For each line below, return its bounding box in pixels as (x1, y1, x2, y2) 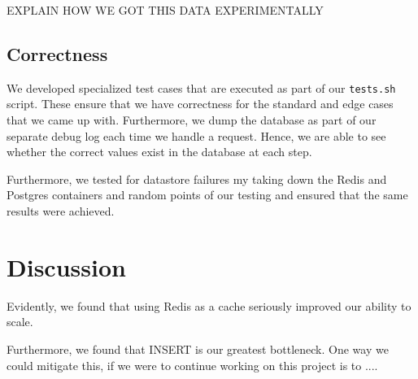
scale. (7, 313, 33, 330)
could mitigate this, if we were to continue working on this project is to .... (7, 356, 378, 373)
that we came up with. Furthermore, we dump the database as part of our (7, 111, 377, 129)
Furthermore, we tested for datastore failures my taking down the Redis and (7, 170, 387, 187)
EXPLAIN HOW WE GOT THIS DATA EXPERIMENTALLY (7, 2, 324, 18)
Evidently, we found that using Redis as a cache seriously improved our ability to (7, 297, 411, 314)
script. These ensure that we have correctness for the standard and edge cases (7, 95, 394, 112)
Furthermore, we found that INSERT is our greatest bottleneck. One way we (7, 340, 389, 357)
